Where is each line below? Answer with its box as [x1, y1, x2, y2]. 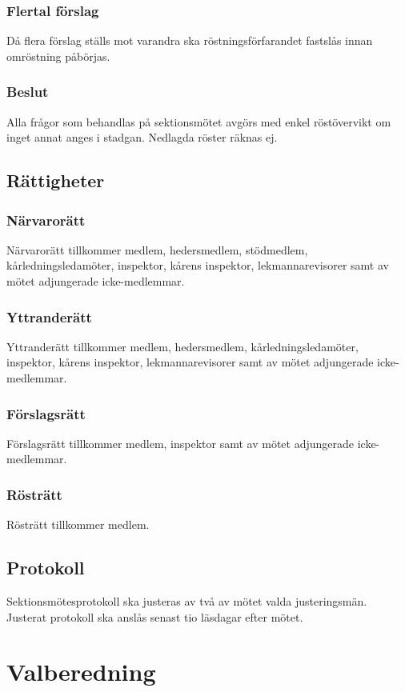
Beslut [6, 82, 49, 102]
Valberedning [6, 655, 156, 688]
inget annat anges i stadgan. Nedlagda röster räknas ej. [6, 129, 278, 146]
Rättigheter [6, 168, 105, 193]
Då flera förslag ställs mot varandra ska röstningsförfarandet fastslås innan [6, 32, 373, 49]
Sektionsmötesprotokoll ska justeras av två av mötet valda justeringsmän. [6, 593, 367, 610]
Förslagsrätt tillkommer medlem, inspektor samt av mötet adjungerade [6, 434, 354, 451]
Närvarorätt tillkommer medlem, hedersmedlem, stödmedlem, [6, 241, 308, 258]
